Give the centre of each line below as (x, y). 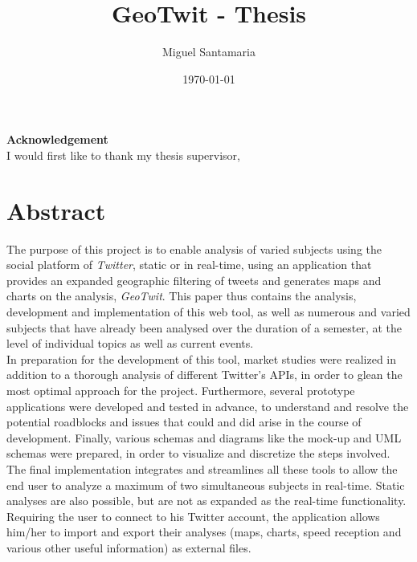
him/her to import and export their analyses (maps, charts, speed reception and (204, 532)
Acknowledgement (57, 139)
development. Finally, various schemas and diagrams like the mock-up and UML (204, 437)
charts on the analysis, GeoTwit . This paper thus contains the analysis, (182, 296)
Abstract (56, 210)
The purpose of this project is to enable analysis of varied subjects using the (194, 248)
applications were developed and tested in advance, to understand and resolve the (208, 406)
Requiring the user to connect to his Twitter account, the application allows (193, 516)
